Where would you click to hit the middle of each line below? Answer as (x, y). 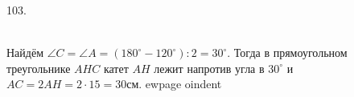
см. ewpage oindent (174, 84)
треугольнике (39, 68)
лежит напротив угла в (209, 68)
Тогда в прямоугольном (290, 53)
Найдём (25, 53)
